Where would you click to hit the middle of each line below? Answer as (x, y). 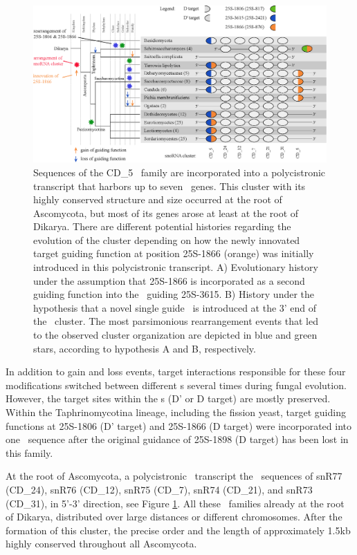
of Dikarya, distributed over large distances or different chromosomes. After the (174, 517)
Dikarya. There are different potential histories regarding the (162, 226)
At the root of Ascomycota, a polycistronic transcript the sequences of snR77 (174, 476)
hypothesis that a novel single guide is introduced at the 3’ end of (175, 307)
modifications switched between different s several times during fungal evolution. (176, 385)
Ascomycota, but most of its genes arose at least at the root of (166, 213)
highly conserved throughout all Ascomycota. (101, 544)
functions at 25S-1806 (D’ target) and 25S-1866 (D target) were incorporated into (179, 425)
